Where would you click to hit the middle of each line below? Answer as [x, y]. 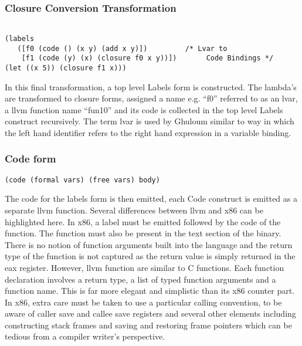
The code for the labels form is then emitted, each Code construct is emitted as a [151, 199]
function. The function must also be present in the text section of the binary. [143, 233]
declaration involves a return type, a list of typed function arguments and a [140, 279]
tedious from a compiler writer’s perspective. [85, 336]
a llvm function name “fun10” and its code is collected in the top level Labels [144, 109]
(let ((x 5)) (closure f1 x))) [66, 68]
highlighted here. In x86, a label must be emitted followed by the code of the [143, 221]
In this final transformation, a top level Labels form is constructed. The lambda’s [151, 86]
